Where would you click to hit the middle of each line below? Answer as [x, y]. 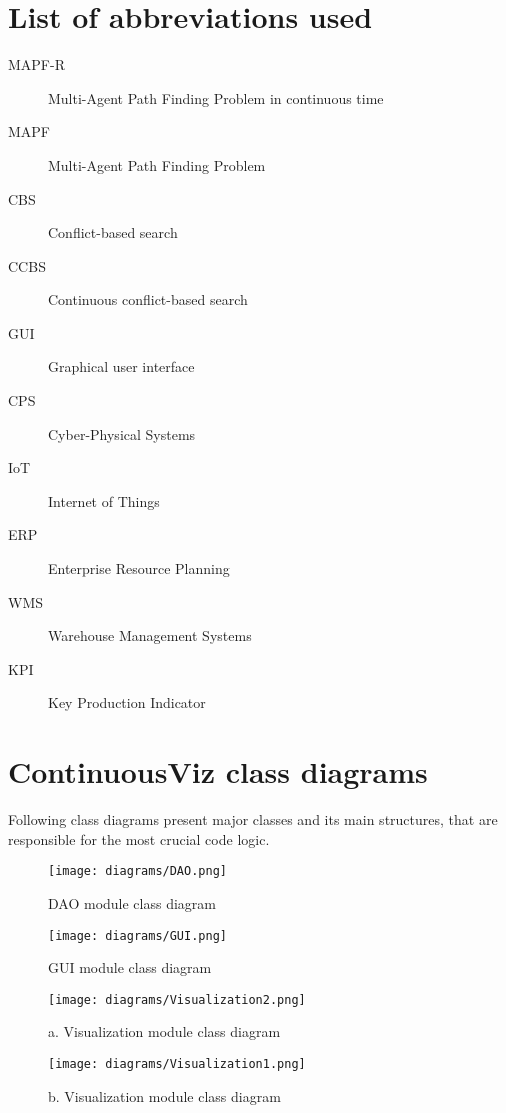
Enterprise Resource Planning [139, 568]
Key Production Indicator [127, 702]
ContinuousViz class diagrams [218, 771]
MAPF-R [36, 64]
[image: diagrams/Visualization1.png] [177, 1064]
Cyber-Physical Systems [122, 433]
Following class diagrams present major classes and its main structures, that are [253, 819]
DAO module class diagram [132, 902]
